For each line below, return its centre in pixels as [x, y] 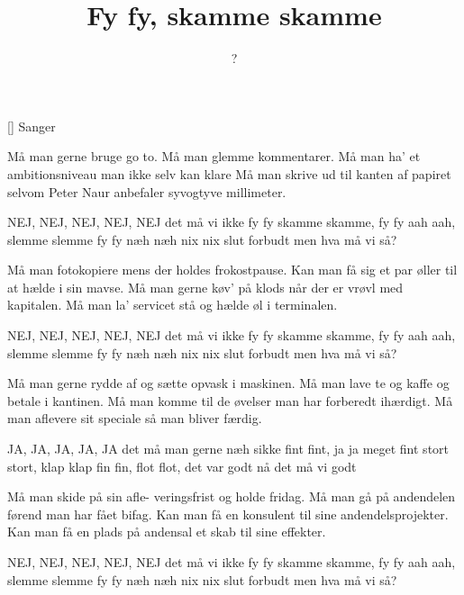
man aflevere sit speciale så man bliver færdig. [135, 418]
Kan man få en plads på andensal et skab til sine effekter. [167, 532]
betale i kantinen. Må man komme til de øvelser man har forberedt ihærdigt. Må [230, 400]
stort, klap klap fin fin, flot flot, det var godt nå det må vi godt [182, 466]
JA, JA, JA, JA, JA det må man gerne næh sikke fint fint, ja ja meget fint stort [228, 449]
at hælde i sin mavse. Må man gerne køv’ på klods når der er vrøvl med [205, 287]
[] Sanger [32, 126]
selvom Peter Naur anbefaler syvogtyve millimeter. [147, 191]
